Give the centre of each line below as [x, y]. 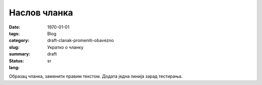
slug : [14, 47]
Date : [15, 27]
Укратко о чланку [65, 47]
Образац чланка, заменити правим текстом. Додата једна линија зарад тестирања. [96, 76]
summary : [20, 54]
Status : [16, 61]
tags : [14, 33]
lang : [14, 67]
